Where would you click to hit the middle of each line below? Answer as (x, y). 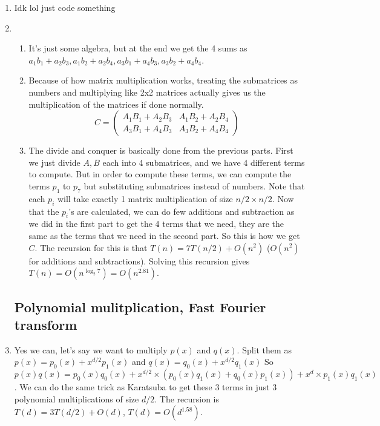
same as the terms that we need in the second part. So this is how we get (164, 235)
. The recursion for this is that (91, 247)
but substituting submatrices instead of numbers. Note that (194, 185)
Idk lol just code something (65, 7)
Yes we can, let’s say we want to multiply (91, 349)
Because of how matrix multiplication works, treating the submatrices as (163, 80)
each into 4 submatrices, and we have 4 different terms (204, 162)
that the (44, 211)
